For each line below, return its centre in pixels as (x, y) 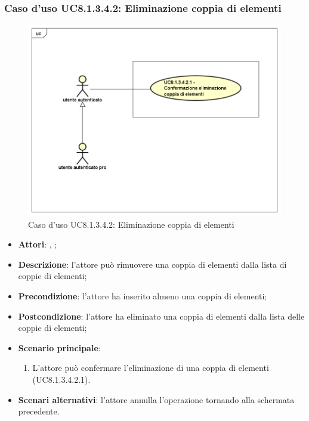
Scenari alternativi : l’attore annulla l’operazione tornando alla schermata (156, 399)
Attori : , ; (38, 244)
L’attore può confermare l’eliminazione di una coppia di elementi (151, 368)
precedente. (39, 411)
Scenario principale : (59, 347)
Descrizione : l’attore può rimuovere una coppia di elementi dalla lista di (152, 264)
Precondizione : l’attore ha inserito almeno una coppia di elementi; (143, 296)
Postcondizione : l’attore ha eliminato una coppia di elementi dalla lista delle (161, 316)
